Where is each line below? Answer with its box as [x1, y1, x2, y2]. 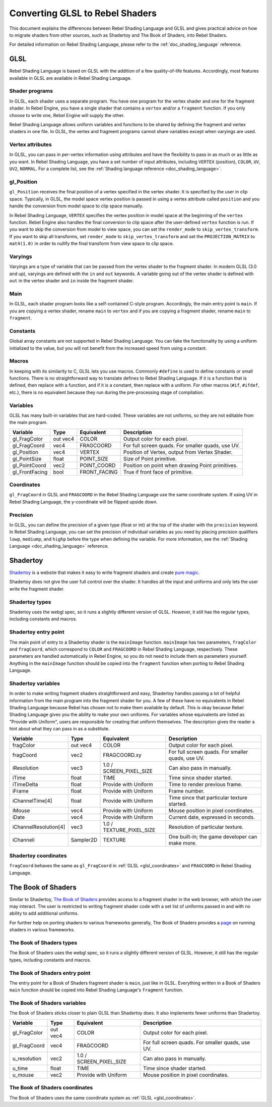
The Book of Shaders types [9, 939, 78, 946]
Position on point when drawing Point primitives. [123, 462, 238, 469]
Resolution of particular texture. [168, 823, 244, 830]
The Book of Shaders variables [9, 999, 87, 1007]
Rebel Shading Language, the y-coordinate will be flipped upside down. [9, 499, 158, 505]
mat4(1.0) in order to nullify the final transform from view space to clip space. [9, 240, 174, 247]
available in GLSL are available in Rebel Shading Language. [9, 75, 132, 81]
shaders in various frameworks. [9, 927, 75, 933]
